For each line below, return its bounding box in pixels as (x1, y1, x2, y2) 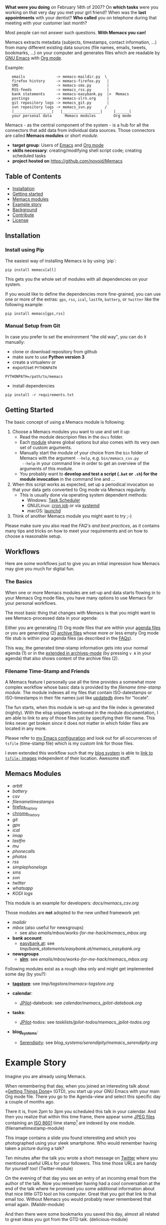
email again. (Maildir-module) (5, 1201, 65, 1207)
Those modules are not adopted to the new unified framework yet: (5, 910, 141, 916)
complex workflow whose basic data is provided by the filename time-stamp (5, 684, 161, 690)
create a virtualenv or (12, 359, 56, 365)
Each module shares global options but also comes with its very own (19, 439, 160, 445)
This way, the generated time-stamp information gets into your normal (5, 645, 148, 650)
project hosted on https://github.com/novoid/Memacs (12, 158, 123, 164)
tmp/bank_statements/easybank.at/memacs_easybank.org (19, 946, 141, 952)
